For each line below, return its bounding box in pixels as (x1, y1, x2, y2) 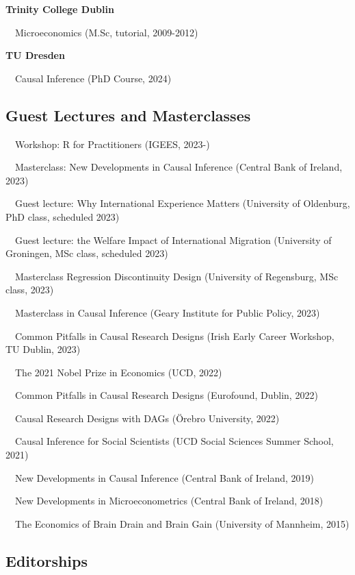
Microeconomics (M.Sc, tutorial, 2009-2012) (14, 25, 198, 39)
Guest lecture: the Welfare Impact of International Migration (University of (14, 232, 332, 247)
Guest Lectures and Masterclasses (5, 104, 251, 125)
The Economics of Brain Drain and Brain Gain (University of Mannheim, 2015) (14, 516, 350, 530)
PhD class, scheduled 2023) (5, 209, 120, 223)
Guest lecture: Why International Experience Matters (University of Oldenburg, (14, 196, 350, 210)
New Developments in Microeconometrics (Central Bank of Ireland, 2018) (14, 493, 324, 508)
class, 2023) (5, 282, 54, 297)
